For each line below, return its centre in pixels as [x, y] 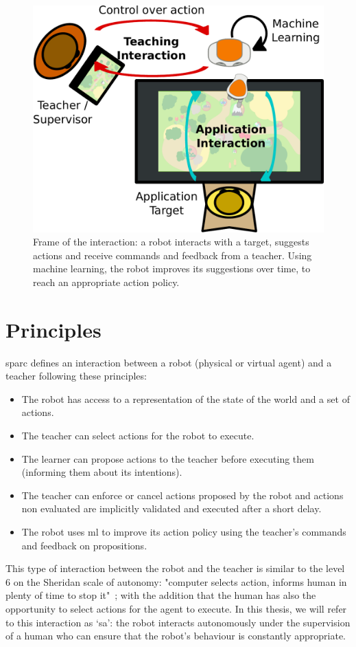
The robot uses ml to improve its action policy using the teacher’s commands [184, 532]
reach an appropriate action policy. [106, 282]
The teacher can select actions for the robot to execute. [138, 436]
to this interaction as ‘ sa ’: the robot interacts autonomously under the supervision [178, 622]
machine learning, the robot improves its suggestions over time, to [172, 268]
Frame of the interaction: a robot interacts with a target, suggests [171, 242]
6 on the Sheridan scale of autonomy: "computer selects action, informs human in [176, 581]
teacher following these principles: [76, 376]
